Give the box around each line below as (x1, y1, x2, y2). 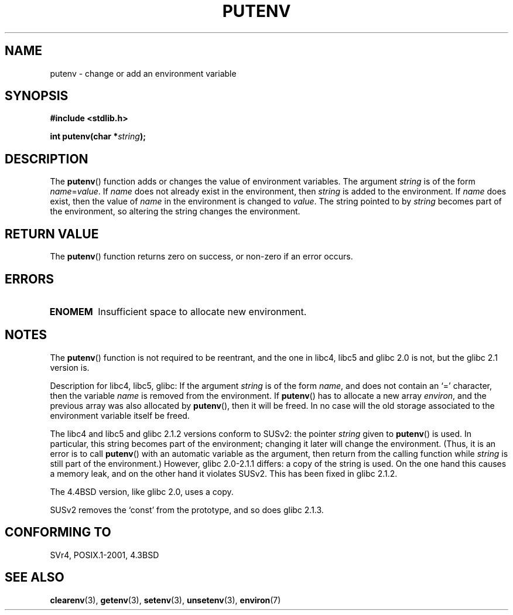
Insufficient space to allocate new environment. (98, 305, 307, 317)
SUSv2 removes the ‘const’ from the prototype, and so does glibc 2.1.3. (50, 504, 324, 515)
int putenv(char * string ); (50, 131, 146, 142)
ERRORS (5, 271, 54, 286)
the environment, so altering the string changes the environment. (50, 206, 300, 217)
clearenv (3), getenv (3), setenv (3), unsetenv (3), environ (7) (50, 594, 281, 605)
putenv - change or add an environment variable (50, 68, 237, 78)
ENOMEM (49, 305, 93, 317)
